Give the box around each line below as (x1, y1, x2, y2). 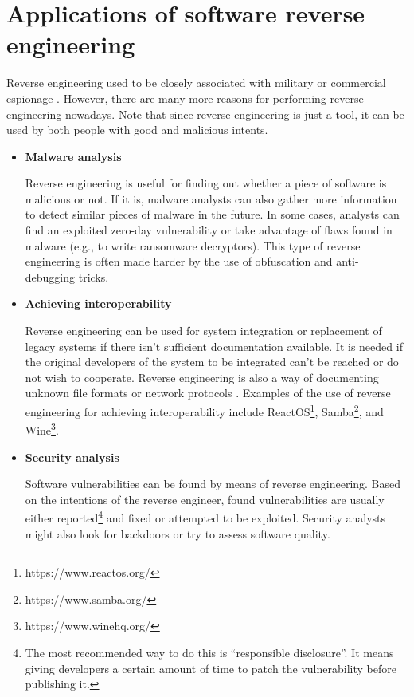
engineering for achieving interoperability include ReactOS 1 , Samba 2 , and (25, 401, 384, 419)
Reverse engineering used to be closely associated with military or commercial (6, 74, 386, 91)
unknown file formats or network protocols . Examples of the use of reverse (25, 384, 391, 401)
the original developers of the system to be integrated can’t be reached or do (25, 353, 399, 370)
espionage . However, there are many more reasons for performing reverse (6, 89, 364, 106)
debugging (25, 268, 76, 285)
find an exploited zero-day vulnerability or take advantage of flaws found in (25, 222, 393, 238)
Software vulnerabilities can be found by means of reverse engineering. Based (25, 475, 401, 492)
